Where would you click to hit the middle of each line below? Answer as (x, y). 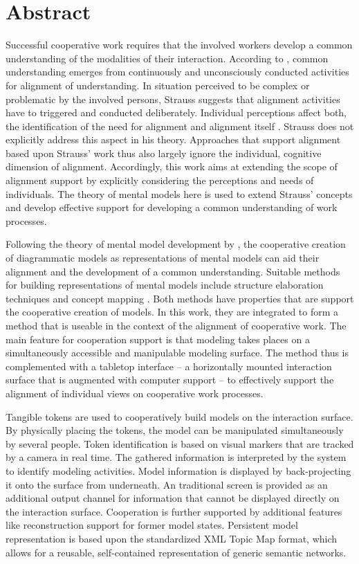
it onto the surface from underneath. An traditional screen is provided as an (167, 484)
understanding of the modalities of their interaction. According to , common (167, 58)
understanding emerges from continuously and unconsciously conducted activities (177, 72)
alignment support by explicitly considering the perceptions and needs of (160, 180)
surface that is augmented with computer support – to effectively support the (170, 380)
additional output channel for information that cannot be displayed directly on (173, 498)
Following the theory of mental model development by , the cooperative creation (176, 244)
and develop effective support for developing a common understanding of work (172, 207)
